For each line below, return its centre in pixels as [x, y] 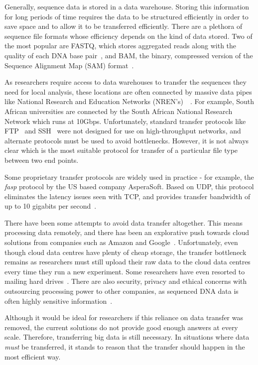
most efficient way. [33, 356]
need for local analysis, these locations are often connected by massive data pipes [128, 91]
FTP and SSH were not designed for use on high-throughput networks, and [123, 131]
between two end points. [42, 160]
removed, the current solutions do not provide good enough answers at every [121, 327]
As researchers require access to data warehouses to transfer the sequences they [126, 82]
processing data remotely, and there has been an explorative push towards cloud [127, 232]
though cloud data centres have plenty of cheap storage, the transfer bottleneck [126, 252]
